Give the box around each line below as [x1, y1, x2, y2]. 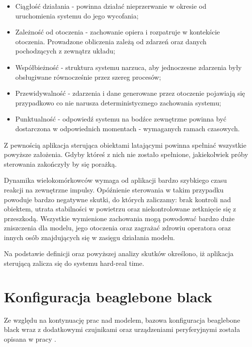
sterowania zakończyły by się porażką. [4, 158, 117, 169]
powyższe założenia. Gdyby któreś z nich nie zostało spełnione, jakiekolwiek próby [4, 149, 248, 159]
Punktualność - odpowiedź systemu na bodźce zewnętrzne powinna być [15, 114, 227, 124]
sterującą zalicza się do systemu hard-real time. [4, 258, 144, 268]
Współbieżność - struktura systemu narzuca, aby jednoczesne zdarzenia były [15, 62, 242, 72]
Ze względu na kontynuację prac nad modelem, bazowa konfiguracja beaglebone [4, 314, 240, 325]
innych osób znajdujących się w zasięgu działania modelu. [4, 232, 175, 242]
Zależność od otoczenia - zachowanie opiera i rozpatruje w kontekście [15, 27, 220, 37]
